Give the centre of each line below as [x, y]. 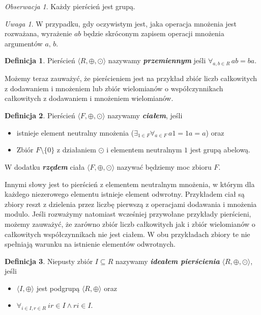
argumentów [24, 43]
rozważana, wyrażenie [38, 33]
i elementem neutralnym [144, 150]
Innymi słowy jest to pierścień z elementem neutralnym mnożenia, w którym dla [130, 184]
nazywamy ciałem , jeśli [145, 115]
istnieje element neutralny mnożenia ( [75, 132]
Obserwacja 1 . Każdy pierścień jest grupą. [70, 6]
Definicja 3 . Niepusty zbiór [49, 261]
